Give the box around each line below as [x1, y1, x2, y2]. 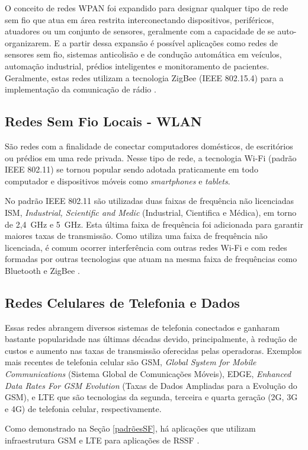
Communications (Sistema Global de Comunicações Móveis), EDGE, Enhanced [5, 368, 291, 380]
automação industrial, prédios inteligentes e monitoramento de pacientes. [5, 59, 269, 72]
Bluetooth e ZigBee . [5, 264, 80, 276]
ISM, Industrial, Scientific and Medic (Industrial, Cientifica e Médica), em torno [5, 206, 297, 218]
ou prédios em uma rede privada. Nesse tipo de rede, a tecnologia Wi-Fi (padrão [5, 151, 297, 164]
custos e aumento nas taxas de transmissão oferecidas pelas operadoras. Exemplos [5, 344, 302, 356]
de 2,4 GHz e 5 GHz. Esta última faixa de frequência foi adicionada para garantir [5, 218, 303, 230]
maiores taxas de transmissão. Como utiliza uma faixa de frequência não [5, 229, 268, 242]
